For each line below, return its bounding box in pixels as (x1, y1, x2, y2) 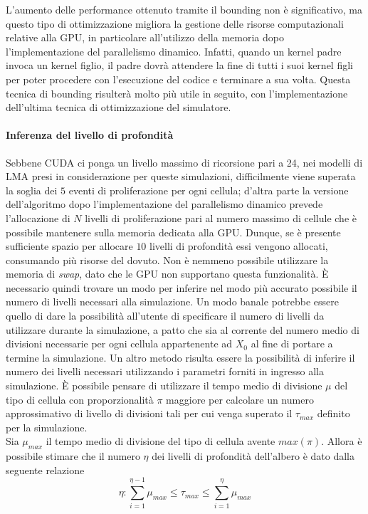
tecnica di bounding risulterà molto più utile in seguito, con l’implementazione (6, 85, 348, 100)
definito (317, 406, 350, 421)
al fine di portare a (251, 336, 333, 351)
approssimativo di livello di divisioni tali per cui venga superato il (6, 406, 293, 421)
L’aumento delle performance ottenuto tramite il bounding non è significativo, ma (6, 2, 362, 16)
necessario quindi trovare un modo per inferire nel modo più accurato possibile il (6, 280, 357, 295)
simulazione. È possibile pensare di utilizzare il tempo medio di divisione (6, 378, 322, 393)
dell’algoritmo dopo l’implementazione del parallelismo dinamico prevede (6, 196, 323, 211)
